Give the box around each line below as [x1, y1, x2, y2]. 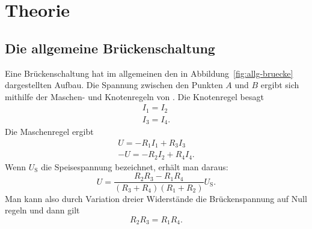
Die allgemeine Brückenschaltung [5, 38, 215, 57]
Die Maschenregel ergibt [5, 125, 94, 138]
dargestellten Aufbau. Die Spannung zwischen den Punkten [5, 79, 223, 91]
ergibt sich [260, 79, 299, 91]
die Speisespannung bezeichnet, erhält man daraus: [41, 160, 228, 173]
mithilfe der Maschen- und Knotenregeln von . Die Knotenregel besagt [5, 90, 264, 103]
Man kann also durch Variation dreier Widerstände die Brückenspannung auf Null [5, 192, 307, 204]
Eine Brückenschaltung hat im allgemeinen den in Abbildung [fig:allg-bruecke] [5, 67, 293, 79]
